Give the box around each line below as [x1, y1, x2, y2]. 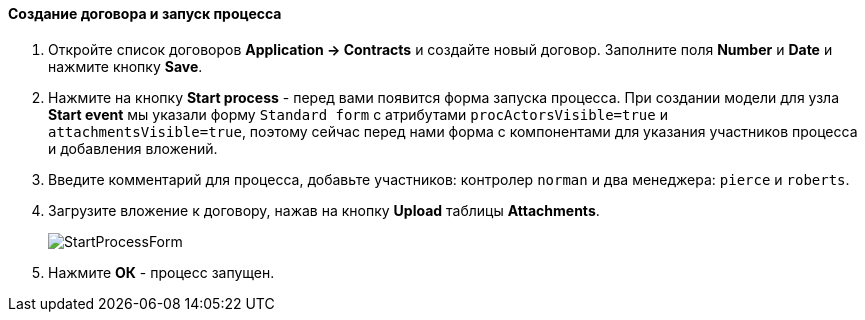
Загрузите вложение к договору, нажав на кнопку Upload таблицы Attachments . [48, 201, 600, 219]
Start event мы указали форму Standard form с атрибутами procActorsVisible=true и [48, 105, 668, 123]
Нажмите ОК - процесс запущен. [48, 263, 275, 281]
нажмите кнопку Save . [48, 57, 203, 75]
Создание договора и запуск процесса [8, 5, 282, 22]
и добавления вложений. [48, 139, 218, 157]
